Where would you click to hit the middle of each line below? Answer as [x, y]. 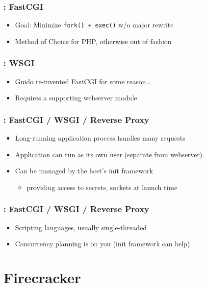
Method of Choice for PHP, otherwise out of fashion [93, 41]
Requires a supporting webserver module [76, 98]
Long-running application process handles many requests [100, 138]
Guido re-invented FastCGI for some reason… [83, 81]
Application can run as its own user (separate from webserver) [109, 154]
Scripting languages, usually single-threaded [81, 227]
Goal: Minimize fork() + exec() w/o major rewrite [94, 25]
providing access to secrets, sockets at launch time [102, 187]
